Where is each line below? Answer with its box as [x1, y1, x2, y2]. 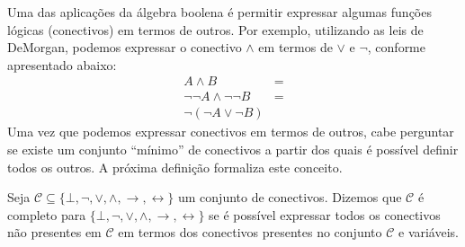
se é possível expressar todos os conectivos [209, 205, 441, 224]
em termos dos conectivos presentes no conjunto [118, 223, 382, 242]
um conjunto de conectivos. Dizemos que [178, 188, 402, 207]
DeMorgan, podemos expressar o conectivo [7, 38, 242, 57]
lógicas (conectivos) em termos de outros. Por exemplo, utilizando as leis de [7, 20, 424, 39]
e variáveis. [398, 223, 459, 242]
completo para [7, 205, 86, 224]
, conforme [367, 38, 426, 57]
